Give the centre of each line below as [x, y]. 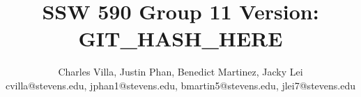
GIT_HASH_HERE [180, 38]
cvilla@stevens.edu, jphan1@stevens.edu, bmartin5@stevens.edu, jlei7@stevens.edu [180, 85]
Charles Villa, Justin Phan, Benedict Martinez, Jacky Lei [180, 72]
